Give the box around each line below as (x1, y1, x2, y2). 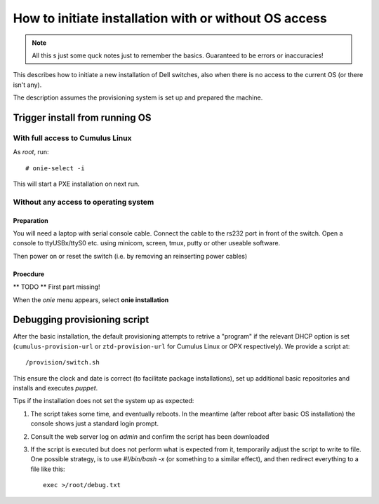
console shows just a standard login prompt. (30, 419, 159, 428)
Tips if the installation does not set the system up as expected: (13, 397, 194, 405)
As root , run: (13, 148, 49, 156)
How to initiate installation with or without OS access (13, 11, 328, 26)
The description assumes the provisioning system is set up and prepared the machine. (13, 93, 263, 102)
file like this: (30, 465, 65, 473)
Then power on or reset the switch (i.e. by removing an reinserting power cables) (13, 252, 248, 260)
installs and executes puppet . (13, 384, 98, 393)
